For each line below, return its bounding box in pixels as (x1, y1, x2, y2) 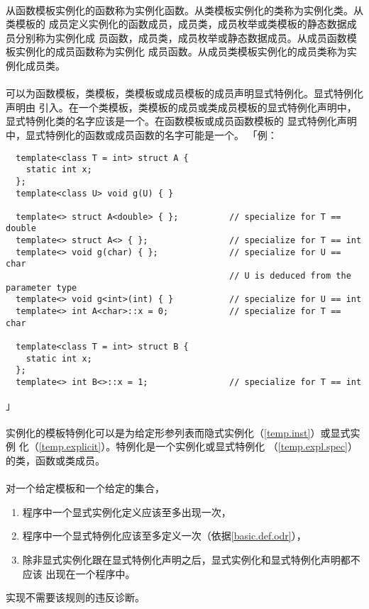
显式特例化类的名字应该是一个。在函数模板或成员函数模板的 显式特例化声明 (6, 113, 357, 128)
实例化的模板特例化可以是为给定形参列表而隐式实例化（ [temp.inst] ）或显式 (6, 425, 351, 440)
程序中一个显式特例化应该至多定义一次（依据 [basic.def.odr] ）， (22, 528, 307, 543)
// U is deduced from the (229, 271, 351, 281)
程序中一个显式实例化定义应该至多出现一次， (22, 504, 231, 519)
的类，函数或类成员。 (6, 453, 105, 468)
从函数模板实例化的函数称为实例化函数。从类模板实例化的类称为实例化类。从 (6, 2, 363, 17)
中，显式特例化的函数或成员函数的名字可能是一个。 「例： (6, 127, 277, 142)
